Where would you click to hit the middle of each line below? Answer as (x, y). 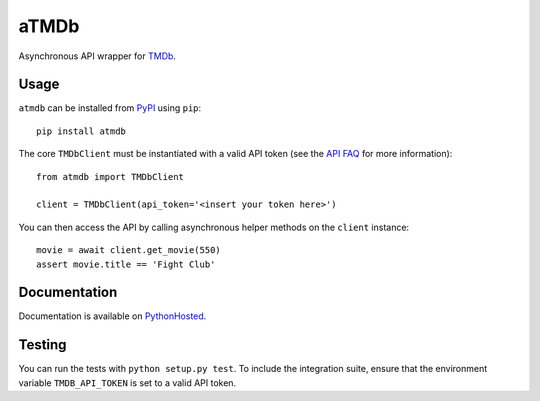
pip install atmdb (81, 131)
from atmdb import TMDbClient (110, 176)
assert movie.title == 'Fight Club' (126, 264)
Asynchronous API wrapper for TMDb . (97, 56)
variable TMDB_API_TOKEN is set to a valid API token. (127, 382)
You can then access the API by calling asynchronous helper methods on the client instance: (214, 227)
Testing (42, 345)
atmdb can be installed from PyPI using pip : (110, 108)
